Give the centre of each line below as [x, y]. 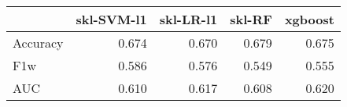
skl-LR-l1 [188, 19]
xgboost [309, 19]
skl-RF [251, 19]
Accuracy [38, 43]
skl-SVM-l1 [111, 19]
